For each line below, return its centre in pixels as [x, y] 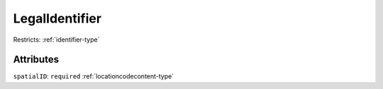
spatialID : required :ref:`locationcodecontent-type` [93, 76]
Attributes [36, 60]
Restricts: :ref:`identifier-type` [56, 40]
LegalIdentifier [57, 18]
